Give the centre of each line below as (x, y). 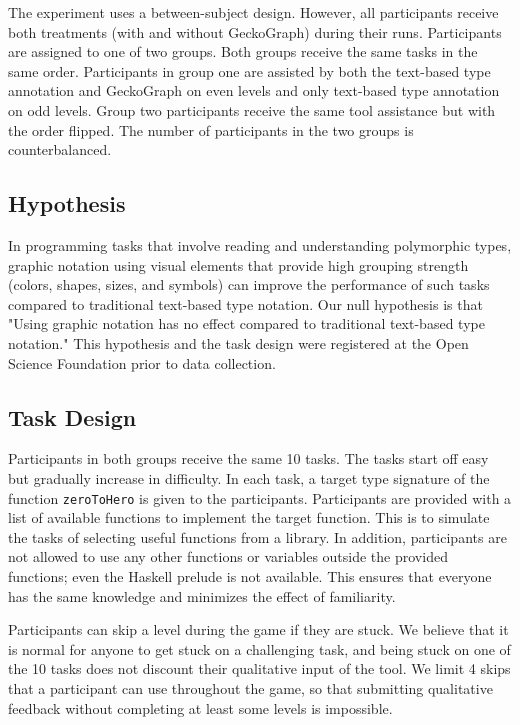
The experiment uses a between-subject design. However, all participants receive (253, 12)
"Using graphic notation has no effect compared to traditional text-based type (246, 323)
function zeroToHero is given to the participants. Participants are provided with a (260, 497)
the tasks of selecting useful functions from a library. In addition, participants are (257, 536)
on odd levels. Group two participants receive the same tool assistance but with (252, 109)
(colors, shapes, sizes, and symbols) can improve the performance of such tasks (249, 284)
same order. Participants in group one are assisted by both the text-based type (249, 70)
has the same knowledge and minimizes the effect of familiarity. (202, 595)
